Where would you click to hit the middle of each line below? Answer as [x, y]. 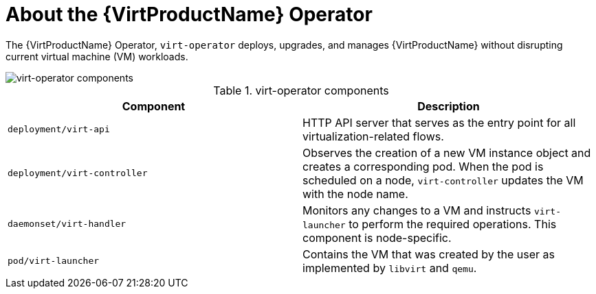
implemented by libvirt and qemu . [390, 268]
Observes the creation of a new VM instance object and [447, 152]
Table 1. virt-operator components [301, 90]
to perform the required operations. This [453, 224]
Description [449, 106]
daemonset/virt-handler [67, 224]
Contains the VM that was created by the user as [429, 254]
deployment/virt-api [59, 130]
